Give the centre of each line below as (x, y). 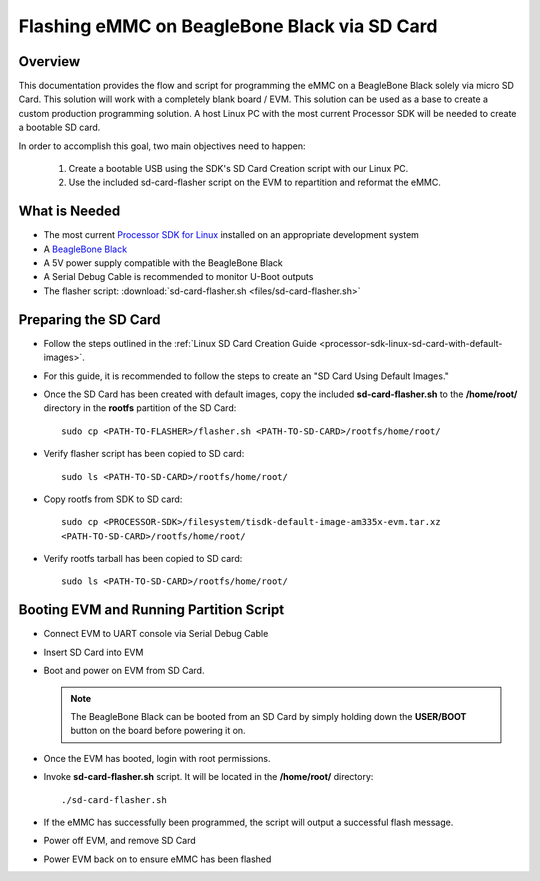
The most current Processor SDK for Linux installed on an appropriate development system (231, 235)
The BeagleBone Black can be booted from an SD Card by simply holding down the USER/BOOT (268, 716)
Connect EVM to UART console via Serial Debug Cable (156, 634)
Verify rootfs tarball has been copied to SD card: (143, 559)
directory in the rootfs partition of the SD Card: (140, 408)
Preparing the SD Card (89, 319)
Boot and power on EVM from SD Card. (124, 671)
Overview (49, 61)
